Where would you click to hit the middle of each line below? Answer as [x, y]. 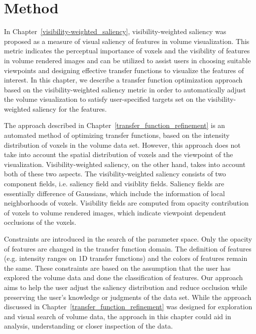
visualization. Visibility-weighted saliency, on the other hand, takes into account [125, 164]
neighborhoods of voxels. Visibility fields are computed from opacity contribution [126, 203]
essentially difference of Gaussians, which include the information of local [114, 193]
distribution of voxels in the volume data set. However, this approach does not [122, 145]
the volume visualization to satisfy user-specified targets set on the [105, 99]
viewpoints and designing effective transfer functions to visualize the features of [124, 70]
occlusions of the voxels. [40, 222]
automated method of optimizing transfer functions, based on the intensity [117, 135]
